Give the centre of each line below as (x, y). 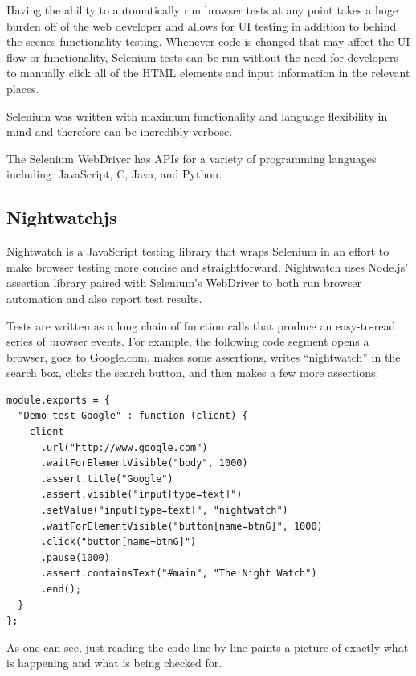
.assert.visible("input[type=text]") (141, 495)
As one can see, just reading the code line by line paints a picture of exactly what (208, 647)
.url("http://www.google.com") (124, 447)
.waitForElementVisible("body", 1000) (144, 463)
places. (23, 88)
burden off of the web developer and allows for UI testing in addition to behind (202, 25)
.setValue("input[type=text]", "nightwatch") (164, 511)
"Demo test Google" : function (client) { (133, 416)
